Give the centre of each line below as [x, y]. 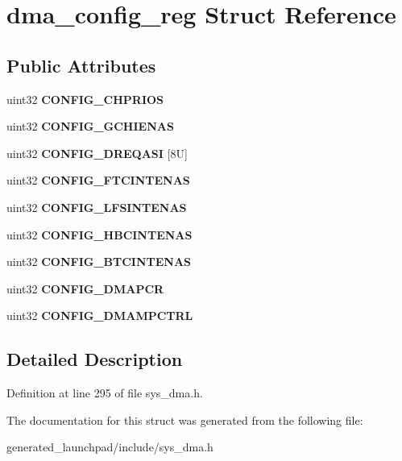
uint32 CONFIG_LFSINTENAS [97, 207]
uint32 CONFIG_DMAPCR [85, 288]
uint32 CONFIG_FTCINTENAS [98, 180]
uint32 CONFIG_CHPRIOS [85, 99]
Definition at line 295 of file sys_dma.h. [105, 393]
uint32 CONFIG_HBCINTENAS [99, 234]
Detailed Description [95, 359]
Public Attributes [81, 65]
